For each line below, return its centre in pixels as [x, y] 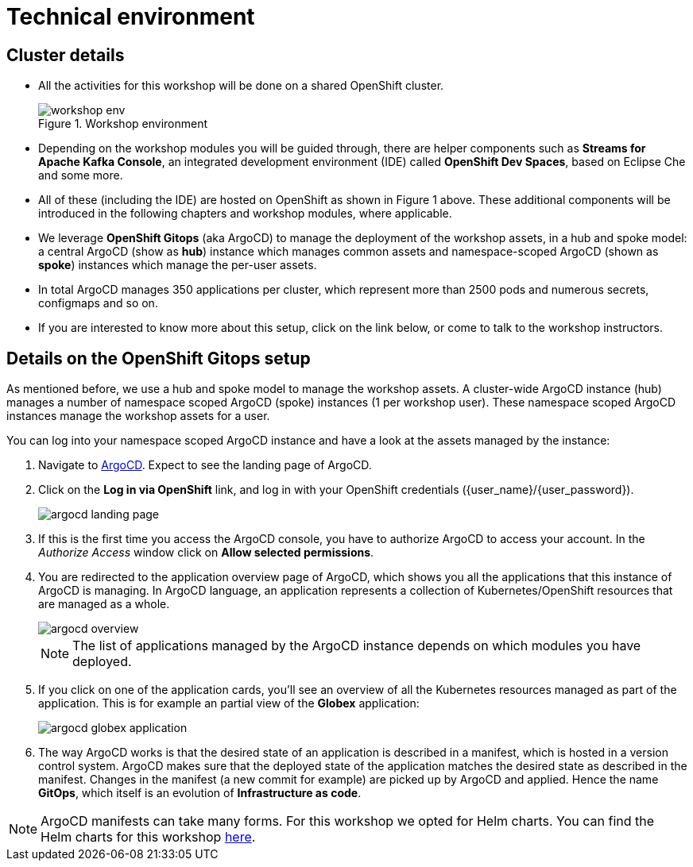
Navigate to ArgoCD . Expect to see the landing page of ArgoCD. [205, 465]
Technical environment [131, 17]
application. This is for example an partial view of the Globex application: [229, 703]
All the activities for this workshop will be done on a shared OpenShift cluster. [241, 86]
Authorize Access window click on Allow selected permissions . [206, 553]
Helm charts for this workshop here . [148, 837]
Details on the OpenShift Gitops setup [159, 358]
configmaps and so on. [98, 303]
